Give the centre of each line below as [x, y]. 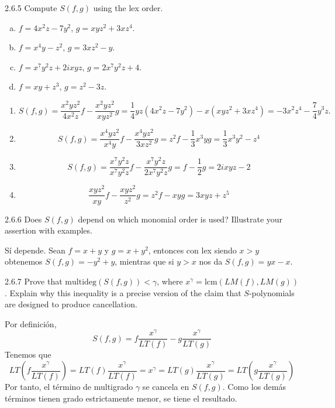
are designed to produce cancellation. [71, 304]
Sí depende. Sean [35, 250]
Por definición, [31, 323]
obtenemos [24, 261]
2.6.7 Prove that [34, 281]
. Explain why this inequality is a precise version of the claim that [123, 292]
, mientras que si [144, 261]
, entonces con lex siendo [192, 250]
